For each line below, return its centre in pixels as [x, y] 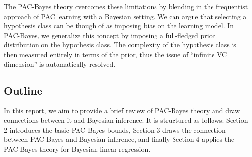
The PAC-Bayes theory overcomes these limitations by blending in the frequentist [126, 6]
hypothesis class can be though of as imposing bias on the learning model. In [119, 26]
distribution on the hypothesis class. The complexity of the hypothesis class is [120, 45]
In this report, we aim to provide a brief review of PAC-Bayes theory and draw [122, 110]
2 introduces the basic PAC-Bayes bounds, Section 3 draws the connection [115, 129]
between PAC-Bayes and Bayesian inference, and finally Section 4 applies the [119, 139]
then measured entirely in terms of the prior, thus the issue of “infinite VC [116, 54]
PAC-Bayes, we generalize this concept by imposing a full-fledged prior [110, 35]
